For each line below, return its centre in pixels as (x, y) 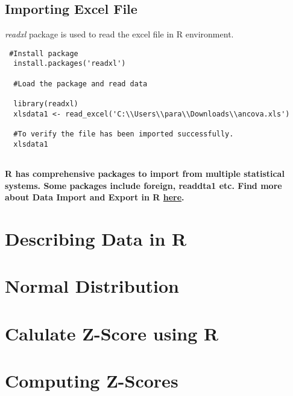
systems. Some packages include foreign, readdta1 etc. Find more (143, 185)
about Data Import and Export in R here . (95, 197)
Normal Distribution (92, 286)
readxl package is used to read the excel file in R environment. (119, 34)
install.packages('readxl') (70, 64)
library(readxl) (46, 104)
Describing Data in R (96, 238)
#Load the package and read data (80, 84)
